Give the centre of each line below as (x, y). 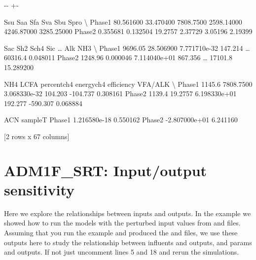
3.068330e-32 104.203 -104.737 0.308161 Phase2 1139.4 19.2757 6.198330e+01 (120, 93)
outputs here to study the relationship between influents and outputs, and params (128, 242)
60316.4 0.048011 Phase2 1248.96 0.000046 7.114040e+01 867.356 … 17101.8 (118, 57)
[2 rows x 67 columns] (37, 136)
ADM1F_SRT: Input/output (106, 170)
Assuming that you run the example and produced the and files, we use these (121, 233)
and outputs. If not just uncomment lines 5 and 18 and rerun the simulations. (122, 252)
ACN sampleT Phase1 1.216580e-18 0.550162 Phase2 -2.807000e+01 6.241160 (121, 120)
